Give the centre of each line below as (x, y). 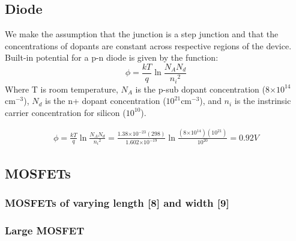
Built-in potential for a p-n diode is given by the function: (112, 57)
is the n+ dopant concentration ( (106, 101)
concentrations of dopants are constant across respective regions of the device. (148, 45)
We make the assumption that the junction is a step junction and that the (142, 34)
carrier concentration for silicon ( (65, 112)
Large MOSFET (45, 230)
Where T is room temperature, (62, 89)
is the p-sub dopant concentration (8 (202, 89)
